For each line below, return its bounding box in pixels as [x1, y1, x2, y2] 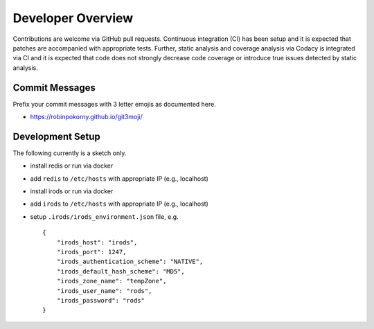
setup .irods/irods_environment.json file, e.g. [30, 212, 179, 221]
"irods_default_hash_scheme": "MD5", [56, 267, 185, 275]
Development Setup [12, 130, 100, 142]
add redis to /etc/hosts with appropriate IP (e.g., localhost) [30, 174, 209, 183]
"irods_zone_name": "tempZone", [56, 277, 167, 285]
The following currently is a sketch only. [12, 149, 127, 157]
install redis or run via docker [30, 161, 114, 170]
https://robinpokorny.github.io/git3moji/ [30, 113, 143, 121]
